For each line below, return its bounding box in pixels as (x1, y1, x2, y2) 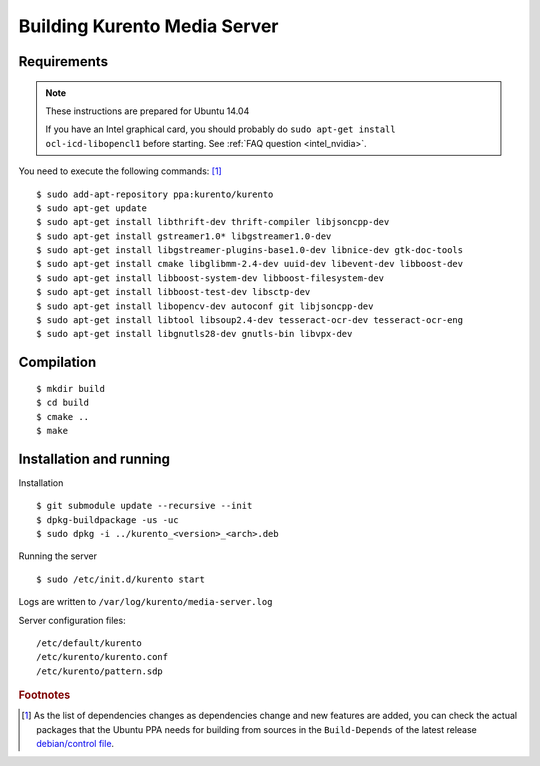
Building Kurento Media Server (18, 15, 279, 37)
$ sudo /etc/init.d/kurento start (36, 573, 205, 585)
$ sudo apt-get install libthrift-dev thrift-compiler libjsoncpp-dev (36, 216, 390, 228)
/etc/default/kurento (36, 638, 142, 649)
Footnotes (18, 688, 71, 702)
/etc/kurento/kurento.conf (36, 651, 169, 663)
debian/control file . (36, 738, 115, 750)
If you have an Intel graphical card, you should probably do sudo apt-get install (45, 123, 396, 135)
